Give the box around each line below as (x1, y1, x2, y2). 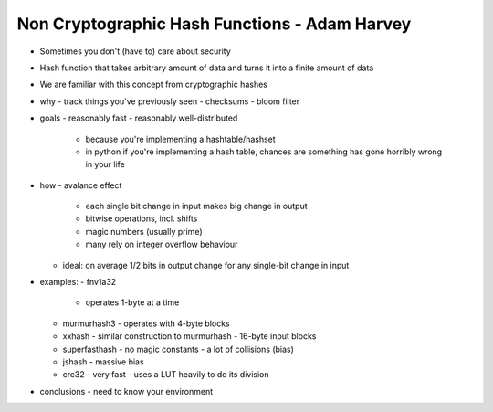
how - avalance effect (39, 179, 122, 191)
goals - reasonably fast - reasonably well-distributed (39, 112, 238, 123)
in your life (85, 159, 125, 170)
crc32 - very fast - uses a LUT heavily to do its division (62, 369, 269, 380)
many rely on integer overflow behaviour (85, 238, 238, 250)
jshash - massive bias (62, 356, 145, 367)
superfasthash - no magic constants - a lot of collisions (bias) (62, 343, 294, 354)
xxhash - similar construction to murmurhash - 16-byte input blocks (62, 331, 317, 342)
